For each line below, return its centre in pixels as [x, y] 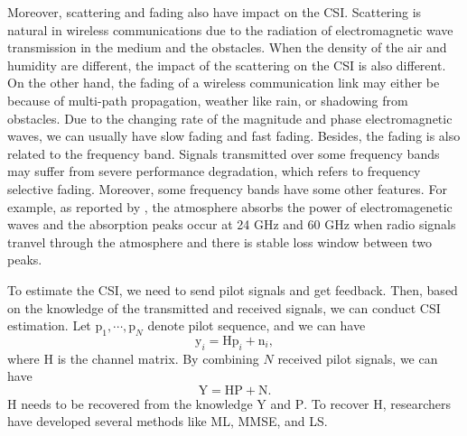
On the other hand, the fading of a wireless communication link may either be [224, 83]
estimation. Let [49, 325]
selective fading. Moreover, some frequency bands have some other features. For [227, 188]
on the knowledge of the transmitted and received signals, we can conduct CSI [224, 307]
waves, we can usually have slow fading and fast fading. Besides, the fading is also [234, 136]
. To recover [336, 403]
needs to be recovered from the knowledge [137, 403]
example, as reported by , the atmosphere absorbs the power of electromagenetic [230, 206]
